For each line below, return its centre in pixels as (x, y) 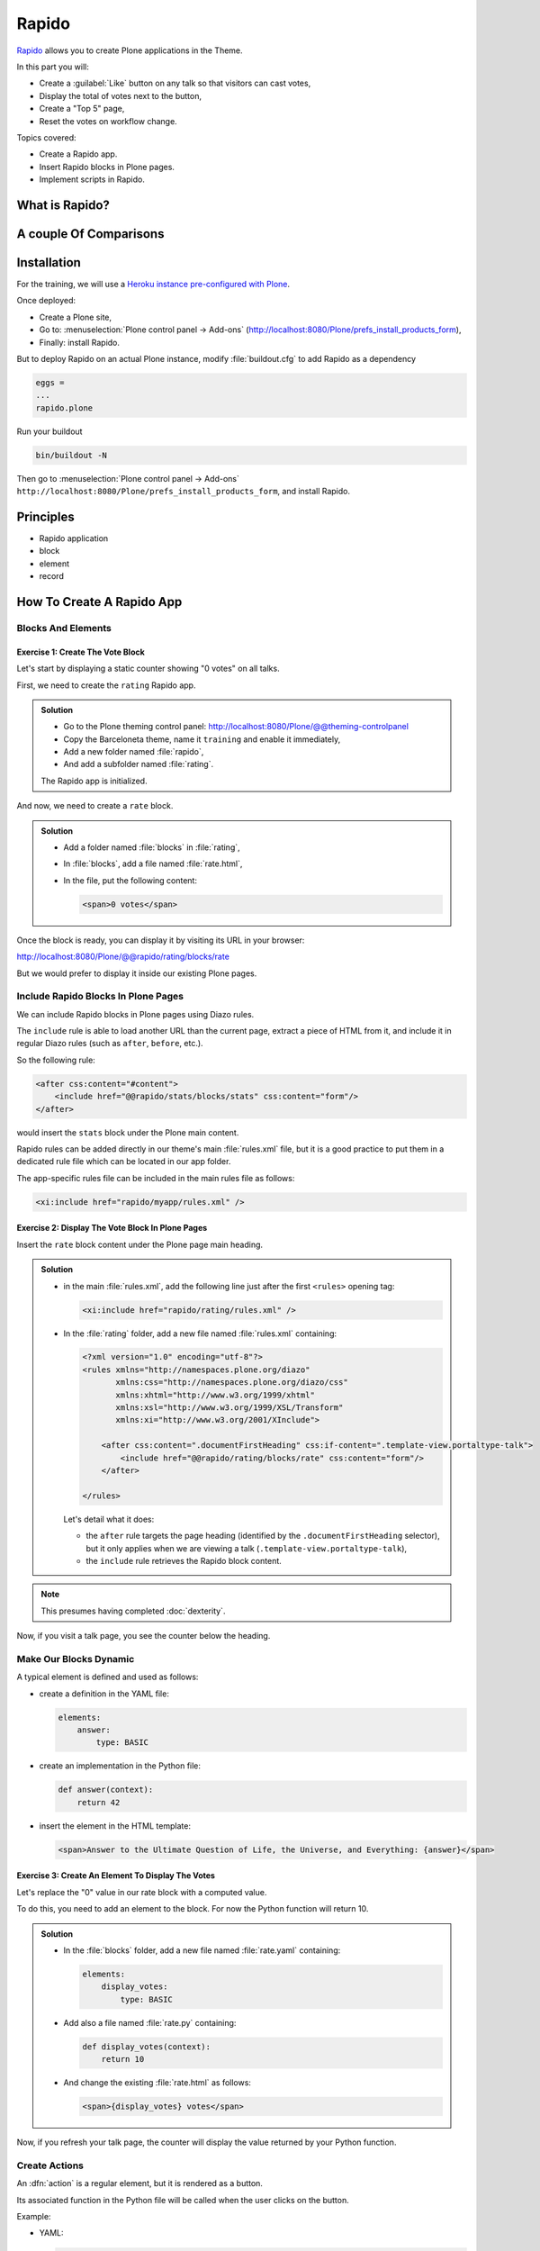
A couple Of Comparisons (90, 234)
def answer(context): (106, 1790)
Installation (49, 262)
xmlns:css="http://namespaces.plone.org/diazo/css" (232, 1383)
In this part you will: (53, 67)
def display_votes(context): (147, 2047)
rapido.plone (64, 408)
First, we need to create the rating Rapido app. (106, 685)
